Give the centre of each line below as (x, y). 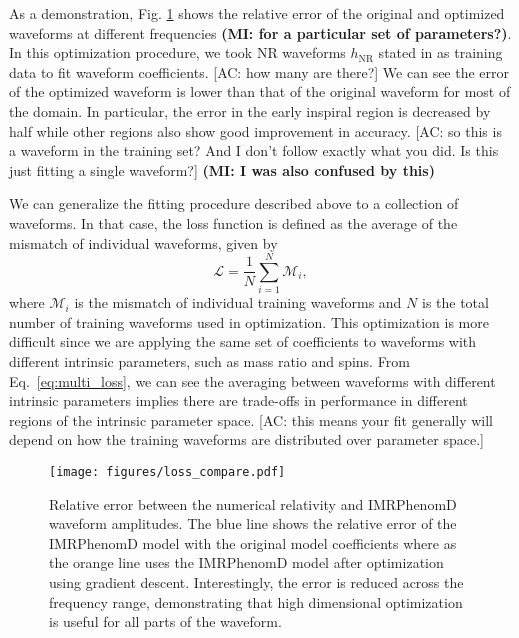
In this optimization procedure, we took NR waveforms (177, 52)
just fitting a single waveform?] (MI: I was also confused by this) (222, 169)
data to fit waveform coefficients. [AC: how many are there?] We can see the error (259, 71)
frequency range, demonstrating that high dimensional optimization (256, 601)
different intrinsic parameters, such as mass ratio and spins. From (209, 361)
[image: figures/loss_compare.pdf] (167, 472)
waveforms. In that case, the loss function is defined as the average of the (233, 222)
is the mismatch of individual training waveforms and (238, 302)
